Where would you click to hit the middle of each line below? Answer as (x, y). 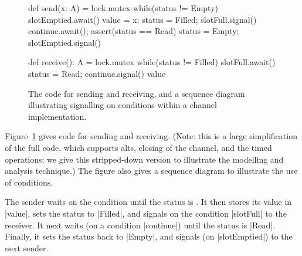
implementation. (57, 116)
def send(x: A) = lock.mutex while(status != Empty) (123, 8)
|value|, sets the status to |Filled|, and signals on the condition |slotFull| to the (146, 213)
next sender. (27, 247)
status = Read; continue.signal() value (97, 73)
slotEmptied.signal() (65, 42)
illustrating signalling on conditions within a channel (123, 105)
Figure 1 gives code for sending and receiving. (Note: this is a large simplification (151, 136)
